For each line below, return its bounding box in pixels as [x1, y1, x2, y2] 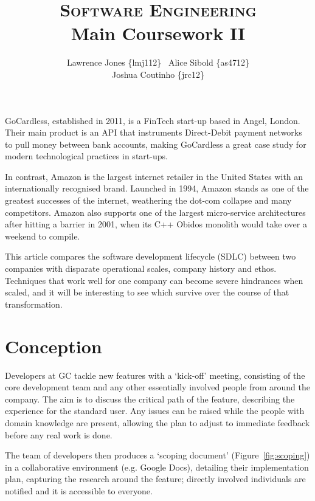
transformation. [5, 297, 63, 310]
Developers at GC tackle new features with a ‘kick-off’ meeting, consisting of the [5, 368, 305, 381]
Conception [5, 333, 102, 358]
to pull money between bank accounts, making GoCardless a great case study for [5, 137, 306, 150]
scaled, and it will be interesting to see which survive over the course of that [5, 286, 289, 299]
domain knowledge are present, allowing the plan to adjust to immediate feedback [5, 416, 310, 429]
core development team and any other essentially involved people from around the [5, 381, 310, 393]
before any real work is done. [5, 428, 112, 441]
